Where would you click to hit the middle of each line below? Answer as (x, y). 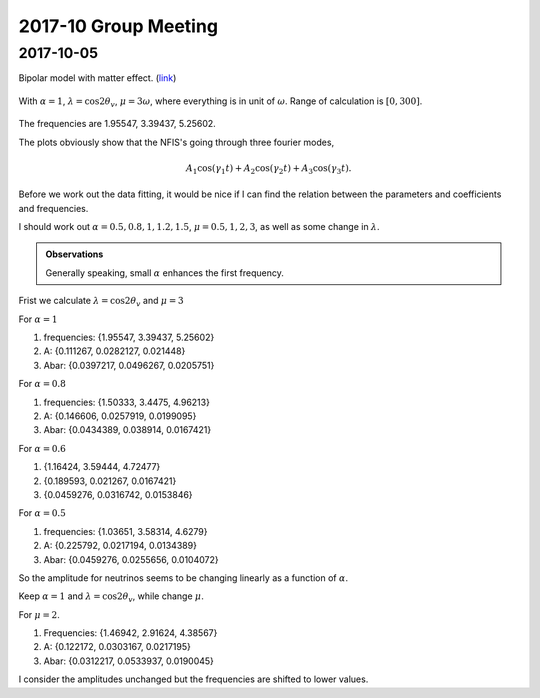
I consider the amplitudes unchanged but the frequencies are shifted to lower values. (193, 679)
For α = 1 (38, 319)
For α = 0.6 (42, 448)
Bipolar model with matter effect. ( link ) (97, 78)
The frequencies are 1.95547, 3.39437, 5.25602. (117, 124)
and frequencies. (53, 208)
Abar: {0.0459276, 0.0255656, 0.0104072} (131, 559)
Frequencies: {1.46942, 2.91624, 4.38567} (130, 633)
